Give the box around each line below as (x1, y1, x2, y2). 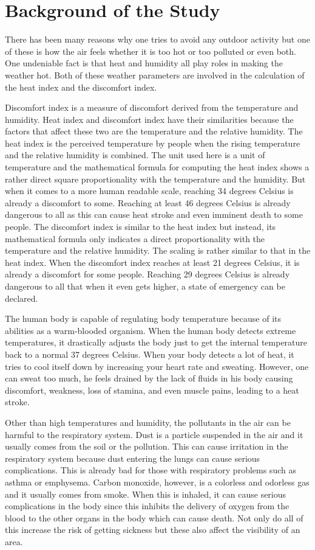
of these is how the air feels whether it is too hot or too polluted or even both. (5, 44, 296, 57)
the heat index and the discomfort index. (5, 80, 157, 93)
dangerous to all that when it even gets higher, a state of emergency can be (5, 280, 285, 292)
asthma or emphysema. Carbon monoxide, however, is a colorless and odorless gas (5, 475, 310, 488)
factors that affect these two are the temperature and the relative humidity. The (5, 125, 303, 137)
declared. (5, 291, 38, 304)
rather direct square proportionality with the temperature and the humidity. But (5, 172, 306, 185)
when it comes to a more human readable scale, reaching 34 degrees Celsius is (5, 184, 294, 197)
